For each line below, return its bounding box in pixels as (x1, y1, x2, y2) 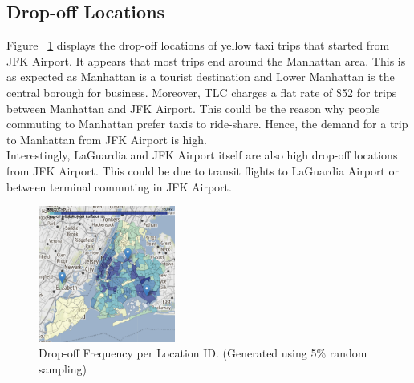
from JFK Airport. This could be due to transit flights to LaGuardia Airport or (6, 162, 399, 179)
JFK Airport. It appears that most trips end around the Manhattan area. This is (6, 52, 406, 69)
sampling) (39, 360, 87, 377)
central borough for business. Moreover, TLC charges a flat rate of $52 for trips (6, 83, 397, 100)
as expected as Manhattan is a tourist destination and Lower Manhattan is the (6, 68, 395, 85)
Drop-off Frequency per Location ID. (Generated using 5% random (39, 345, 367, 361)
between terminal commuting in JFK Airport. (6, 178, 232, 195)
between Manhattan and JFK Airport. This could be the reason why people (6, 99, 380, 116)
